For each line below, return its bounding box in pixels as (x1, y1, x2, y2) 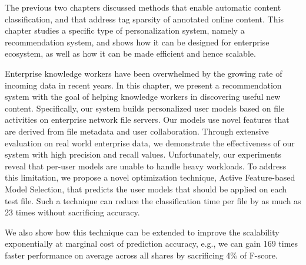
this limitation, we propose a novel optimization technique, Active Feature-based (5, 171, 295, 184)
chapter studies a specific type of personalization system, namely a (5, 24, 245, 37)
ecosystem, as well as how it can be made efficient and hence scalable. (5, 47, 256, 60)
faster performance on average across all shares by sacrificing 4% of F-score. (5, 248, 278, 261)
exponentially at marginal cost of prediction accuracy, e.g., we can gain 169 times (5, 237, 298, 250)
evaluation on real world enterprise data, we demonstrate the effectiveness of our (5, 136, 295, 149)
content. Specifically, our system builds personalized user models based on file (5, 102, 285, 114)
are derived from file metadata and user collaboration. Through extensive (5, 125, 269, 137)
